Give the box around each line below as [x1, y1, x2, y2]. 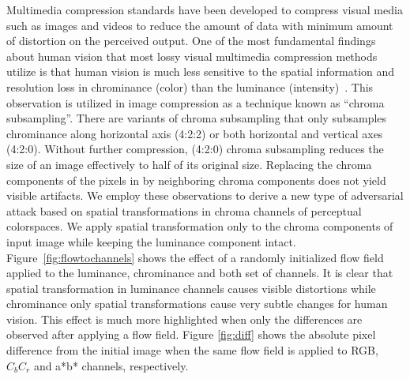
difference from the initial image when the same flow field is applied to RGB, [6, 342, 378, 358]
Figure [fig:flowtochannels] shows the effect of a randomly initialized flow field [6, 249, 384, 265]
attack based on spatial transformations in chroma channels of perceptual [6, 202, 362, 219]
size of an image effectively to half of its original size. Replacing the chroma [6, 156, 372, 172]
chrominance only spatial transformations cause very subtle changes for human [6, 295, 388, 312]
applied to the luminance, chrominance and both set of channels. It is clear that [6, 265, 393, 281]
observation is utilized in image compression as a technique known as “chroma [6, 94, 385, 111]
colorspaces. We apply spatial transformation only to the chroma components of [6, 218, 393, 235]
